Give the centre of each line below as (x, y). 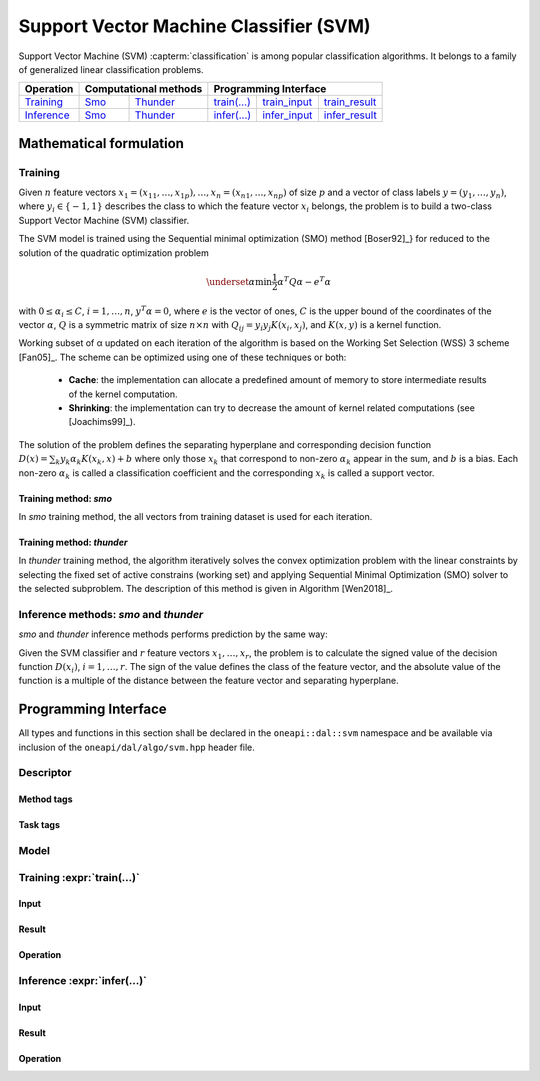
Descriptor (45, 773)
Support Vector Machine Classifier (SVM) (194, 26)
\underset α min (239, 281)
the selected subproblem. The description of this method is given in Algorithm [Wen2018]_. (206, 589)
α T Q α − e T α (304, 280)
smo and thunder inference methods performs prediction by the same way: (173, 634)
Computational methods (143, 89)
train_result (350, 102)
